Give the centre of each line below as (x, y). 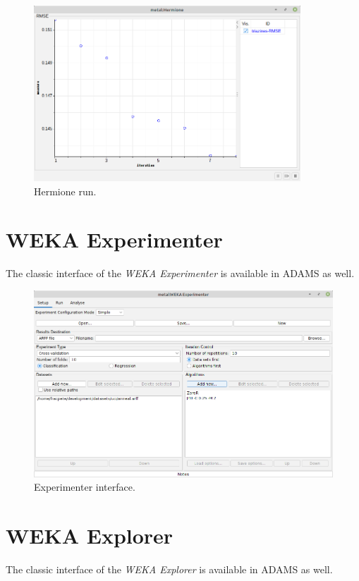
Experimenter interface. (85, 487)
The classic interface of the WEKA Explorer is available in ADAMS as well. (169, 569)
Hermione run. (65, 191)
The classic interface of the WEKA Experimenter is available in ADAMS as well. (180, 273)
